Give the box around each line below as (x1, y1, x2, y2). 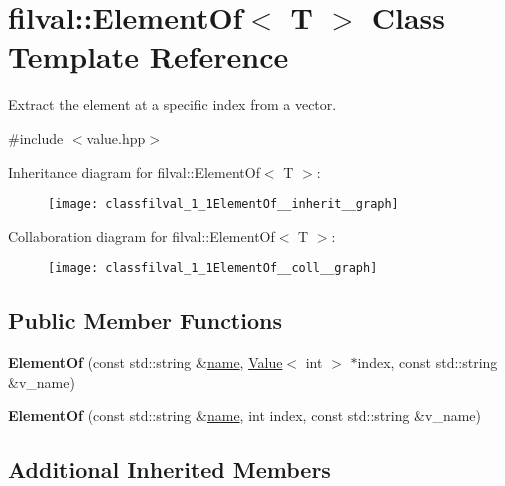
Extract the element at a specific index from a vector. (8, 94, 337, 115)
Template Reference (8, 36, 289, 77)
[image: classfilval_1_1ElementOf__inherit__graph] (48, 197, 399, 212)
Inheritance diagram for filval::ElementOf (8, 161, 260, 182)
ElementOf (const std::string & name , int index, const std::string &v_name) (8, 405, 482, 426)
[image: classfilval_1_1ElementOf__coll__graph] (48, 261, 378, 276)
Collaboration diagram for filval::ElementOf (8, 225, 275, 246)
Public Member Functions (8, 305, 282, 336)
